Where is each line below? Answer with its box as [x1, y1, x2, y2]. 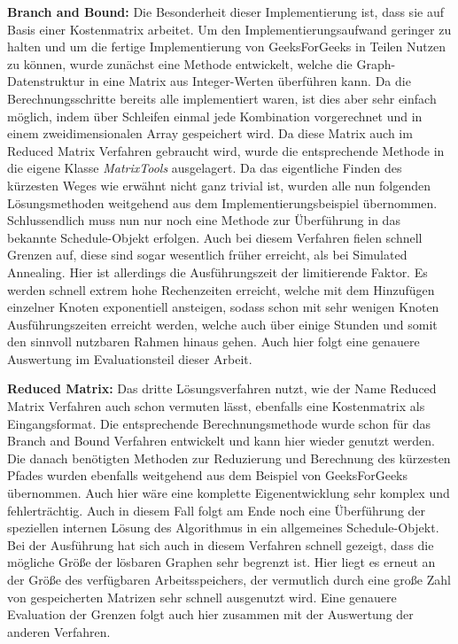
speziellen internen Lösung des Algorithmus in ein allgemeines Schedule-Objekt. [7, 518, 439, 537]
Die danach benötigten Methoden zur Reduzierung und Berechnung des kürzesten [7, 448, 451, 467]
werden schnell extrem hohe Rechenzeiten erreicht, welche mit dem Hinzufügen [7, 280, 435, 299]
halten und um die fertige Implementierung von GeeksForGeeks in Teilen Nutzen [7, 37, 446, 56]
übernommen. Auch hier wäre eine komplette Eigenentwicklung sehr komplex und [7, 484, 450, 502]
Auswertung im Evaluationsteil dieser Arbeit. [7, 349, 252, 368]
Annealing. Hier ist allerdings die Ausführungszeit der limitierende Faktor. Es [7, 262, 428, 281]
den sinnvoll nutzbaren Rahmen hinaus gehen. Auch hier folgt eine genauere [7, 332, 420, 351]
